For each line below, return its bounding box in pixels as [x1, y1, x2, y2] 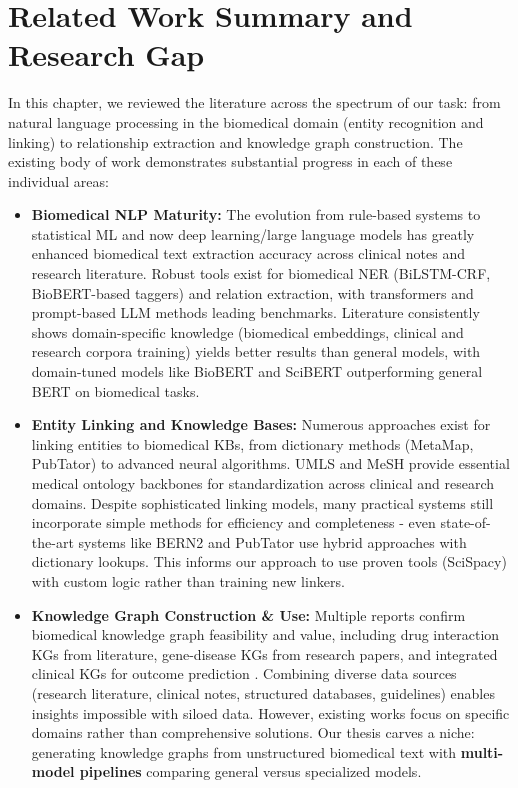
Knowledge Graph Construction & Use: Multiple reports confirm [31, 604, 466, 625]
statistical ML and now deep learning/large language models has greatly [31, 223, 475, 244]
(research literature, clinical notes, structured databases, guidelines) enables [31, 682, 495, 703]
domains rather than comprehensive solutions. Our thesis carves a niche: [31, 722, 475, 743]
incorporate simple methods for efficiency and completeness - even [31, 512, 436, 533]
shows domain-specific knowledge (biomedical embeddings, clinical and [31, 321, 464, 342]
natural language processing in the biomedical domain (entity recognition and [8, 111, 484, 132]
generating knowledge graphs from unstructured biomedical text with [31, 741, 457, 762]
